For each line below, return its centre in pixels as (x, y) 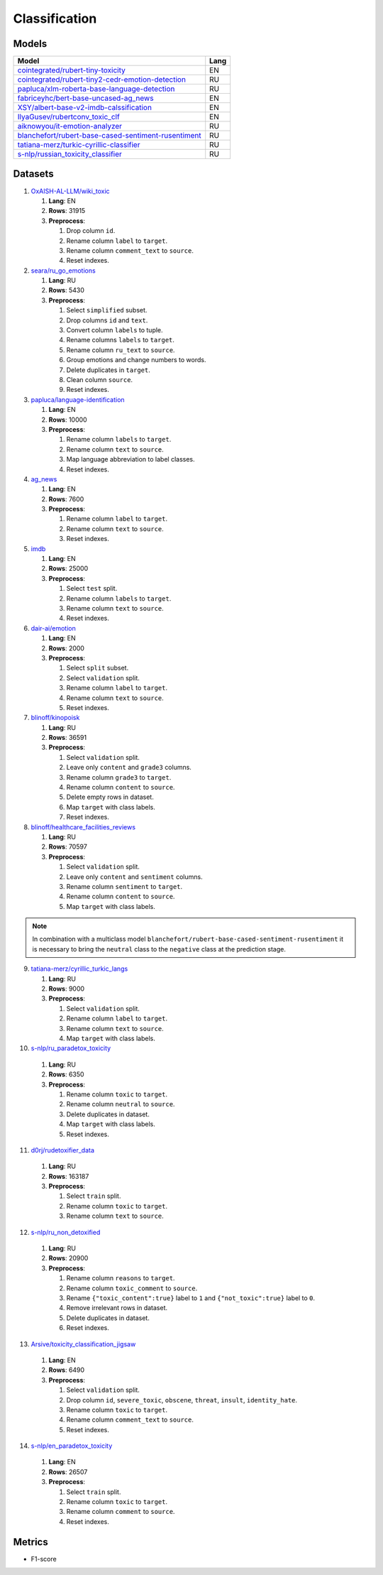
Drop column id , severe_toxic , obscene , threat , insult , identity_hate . (182, 1400)
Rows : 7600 (66, 499)
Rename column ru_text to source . (121, 350)
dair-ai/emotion (53, 628)
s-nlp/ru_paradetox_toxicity (71, 1048)
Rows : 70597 (68, 847)
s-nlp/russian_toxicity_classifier (70, 154)
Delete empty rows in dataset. (110, 797)
